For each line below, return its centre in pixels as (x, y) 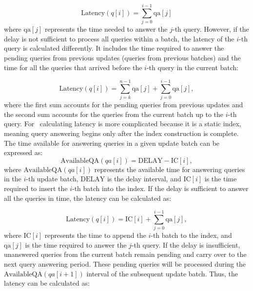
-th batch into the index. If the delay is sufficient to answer (160, 188)
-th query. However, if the (211, 29)
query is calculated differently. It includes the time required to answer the (114, 48)
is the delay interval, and (144, 179)
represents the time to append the (95, 235)
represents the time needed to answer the (106, 29)
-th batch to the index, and (191, 235)
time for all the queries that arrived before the (73, 67)
